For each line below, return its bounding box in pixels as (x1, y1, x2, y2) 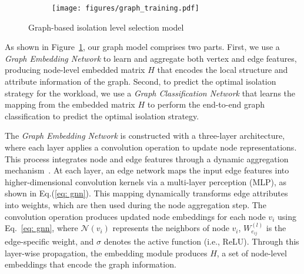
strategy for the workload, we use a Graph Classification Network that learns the (5, 86, 296, 99)
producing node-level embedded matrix (5, 64, 145, 76)
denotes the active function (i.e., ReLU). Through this (103, 235, 299, 248)
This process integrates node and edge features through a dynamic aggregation (5, 152, 289, 165)
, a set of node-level (216, 246, 287, 259)
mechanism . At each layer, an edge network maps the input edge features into (5, 164, 289, 176)
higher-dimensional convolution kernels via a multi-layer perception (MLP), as (5, 175, 287, 188)
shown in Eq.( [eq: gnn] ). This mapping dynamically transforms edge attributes (5, 187, 288, 199)
